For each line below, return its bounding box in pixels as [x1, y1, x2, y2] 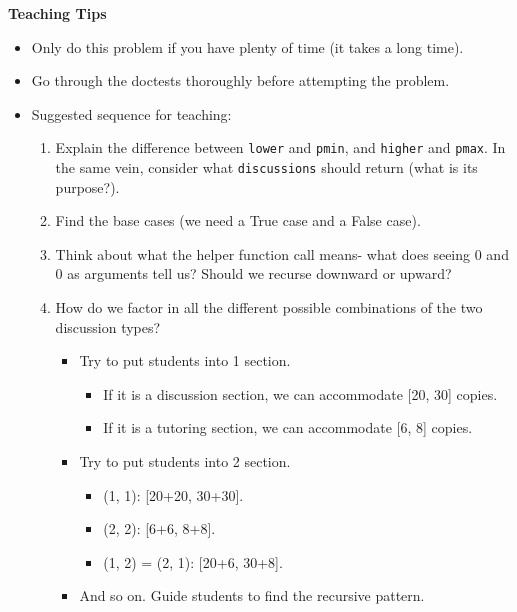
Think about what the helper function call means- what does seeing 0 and [55, 243, 509, 264]
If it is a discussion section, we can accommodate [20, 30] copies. [103, 383, 498, 404]
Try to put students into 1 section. [79, 350, 291, 371]
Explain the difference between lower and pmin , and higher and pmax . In [55, 137, 506, 158]
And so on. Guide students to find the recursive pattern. [79, 585, 425, 606]
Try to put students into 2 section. [79, 451, 291, 472]
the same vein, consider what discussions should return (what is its [55, 157, 478, 178]
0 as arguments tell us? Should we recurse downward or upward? [55, 263, 452, 284]
